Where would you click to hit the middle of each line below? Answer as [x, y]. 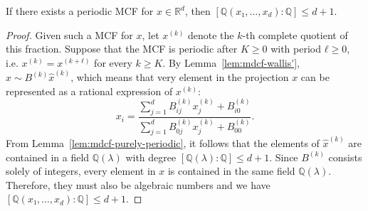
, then [198, 11]
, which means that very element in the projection [180, 77]
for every [113, 62]
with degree [151, 157]
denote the [211, 34]
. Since [284, 157]
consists [345, 157]
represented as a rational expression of [89, 91]
